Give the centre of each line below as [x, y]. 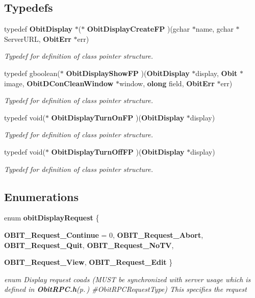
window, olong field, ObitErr [167, 83]
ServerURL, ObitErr [38, 39]
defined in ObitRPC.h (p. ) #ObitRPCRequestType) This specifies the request [125, 289]
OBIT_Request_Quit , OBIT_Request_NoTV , [89, 245]
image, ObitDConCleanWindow [59, 83]
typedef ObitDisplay [39, 29]
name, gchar [214, 29]
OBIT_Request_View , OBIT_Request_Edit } [88, 262]
